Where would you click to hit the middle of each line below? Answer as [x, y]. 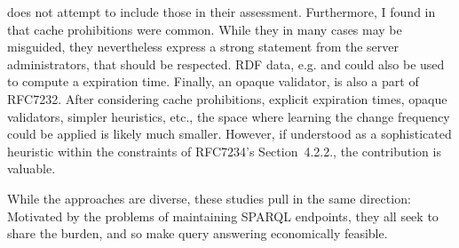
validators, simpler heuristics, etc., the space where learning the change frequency [229, 116]
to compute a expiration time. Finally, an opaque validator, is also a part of [213, 81]
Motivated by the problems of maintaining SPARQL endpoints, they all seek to [223, 216]
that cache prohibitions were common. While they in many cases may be [205, 29]
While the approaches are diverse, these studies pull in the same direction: [209, 198]
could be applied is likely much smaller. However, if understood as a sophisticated [229, 134]
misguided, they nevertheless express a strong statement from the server [203, 47]
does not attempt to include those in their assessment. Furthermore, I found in [222, 12]
